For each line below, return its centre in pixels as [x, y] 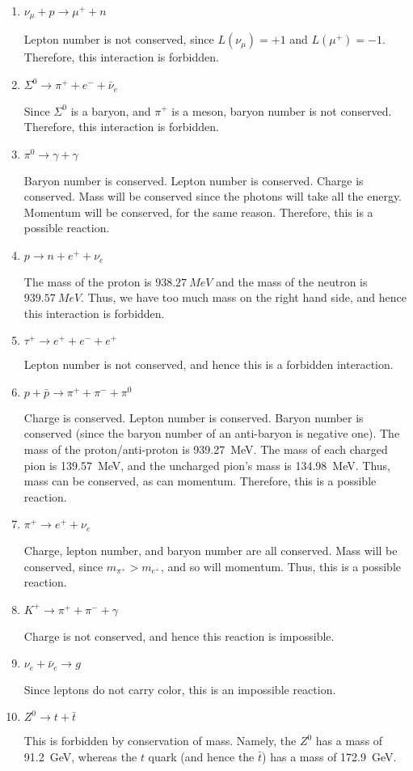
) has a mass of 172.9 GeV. [329, 756]
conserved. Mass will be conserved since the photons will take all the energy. [213, 196]
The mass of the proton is [88, 281]
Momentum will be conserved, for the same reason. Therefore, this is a [198, 212]
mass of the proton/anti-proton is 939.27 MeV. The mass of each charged [206, 449]
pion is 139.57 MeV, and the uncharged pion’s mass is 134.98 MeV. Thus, [207, 465]
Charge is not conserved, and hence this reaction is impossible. [179, 635]
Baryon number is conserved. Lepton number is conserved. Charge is [194, 180]
